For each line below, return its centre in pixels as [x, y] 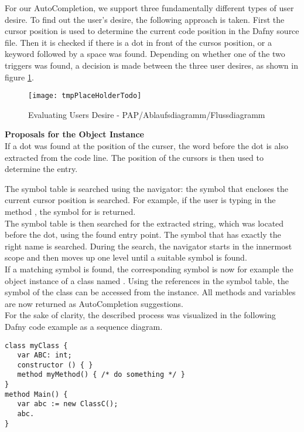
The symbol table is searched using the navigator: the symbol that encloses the [146, 188]
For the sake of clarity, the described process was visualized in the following [140, 315]
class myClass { [36, 345]
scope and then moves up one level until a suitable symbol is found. [126, 257]
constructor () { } [55, 365]
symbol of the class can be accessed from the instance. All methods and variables [150, 292]
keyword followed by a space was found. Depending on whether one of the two [145, 54]
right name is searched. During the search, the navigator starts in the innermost [148, 246]
